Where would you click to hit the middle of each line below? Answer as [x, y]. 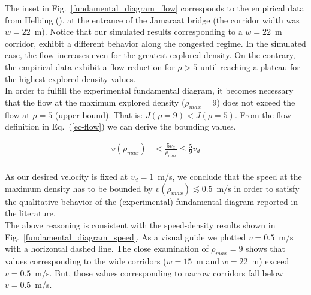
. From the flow [263, 114]
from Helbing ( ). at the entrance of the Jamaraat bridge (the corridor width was [152, 19]
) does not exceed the [256, 102]
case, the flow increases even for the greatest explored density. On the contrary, [150, 55]
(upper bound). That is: [99, 114]
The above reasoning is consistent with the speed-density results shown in [140, 225]
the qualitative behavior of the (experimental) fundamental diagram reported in [152, 201]
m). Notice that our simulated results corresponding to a [138, 31]
